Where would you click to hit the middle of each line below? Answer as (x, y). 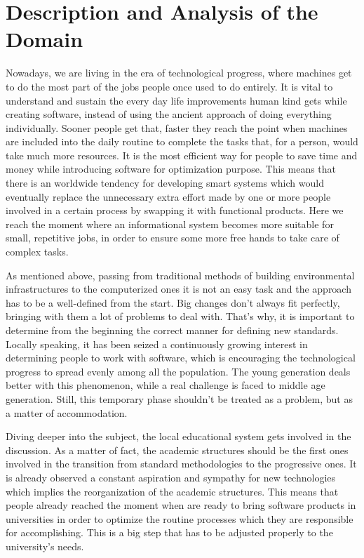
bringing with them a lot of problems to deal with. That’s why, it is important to (180, 316)
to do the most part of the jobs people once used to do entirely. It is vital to (169, 86)
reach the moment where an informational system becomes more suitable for (170, 224)
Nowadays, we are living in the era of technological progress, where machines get (179, 73)
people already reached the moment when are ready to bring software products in (181, 505)
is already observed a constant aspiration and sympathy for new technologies (171, 477)
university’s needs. (45, 546)
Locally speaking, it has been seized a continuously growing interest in (157, 344)
